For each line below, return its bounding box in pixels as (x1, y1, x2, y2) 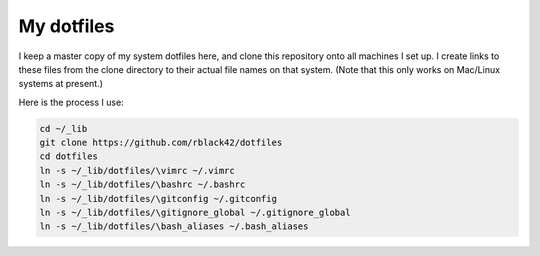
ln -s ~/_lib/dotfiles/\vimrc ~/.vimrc (39, 165, 235, 176)
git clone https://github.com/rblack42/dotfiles (39, 137, 283, 149)
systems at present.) (18, 78, 104, 90)
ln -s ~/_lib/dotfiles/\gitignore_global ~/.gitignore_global (39, 207, 351, 219)
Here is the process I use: (18, 96, 124, 108)
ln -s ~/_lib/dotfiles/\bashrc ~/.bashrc (39, 179, 246, 190)
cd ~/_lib (39, 123, 88, 134)
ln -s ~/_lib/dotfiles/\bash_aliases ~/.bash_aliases (39, 221, 309, 232)
